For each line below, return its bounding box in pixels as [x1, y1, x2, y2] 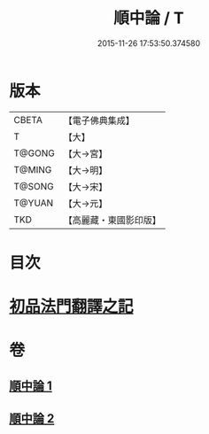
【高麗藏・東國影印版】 [63, 213, 161, 226]
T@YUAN [13, 197, 54, 209]
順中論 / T [113, 8, 184, 28]
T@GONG [13, 147, 55, 159]
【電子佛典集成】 [63, 114, 135, 127]
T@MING [13, 163, 52, 175]
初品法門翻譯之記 [9, 297, 135, 317]
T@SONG [13, 180, 55, 192]
